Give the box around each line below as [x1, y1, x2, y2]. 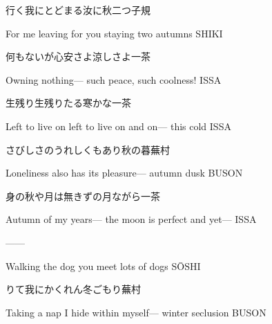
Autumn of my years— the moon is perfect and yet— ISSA [6, 212, 257, 226]
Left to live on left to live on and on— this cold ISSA [6, 118, 231, 133]
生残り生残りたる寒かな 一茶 [6, 96, 131, 110]
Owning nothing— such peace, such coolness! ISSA [6, 72, 222, 87]
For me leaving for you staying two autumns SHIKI [6, 26, 223, 40]
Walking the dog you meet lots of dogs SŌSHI [6, 258, 201, 273]
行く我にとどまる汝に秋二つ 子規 [6, 3, 150, 17]
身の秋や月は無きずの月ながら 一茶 [6, 188, 160, 203]
